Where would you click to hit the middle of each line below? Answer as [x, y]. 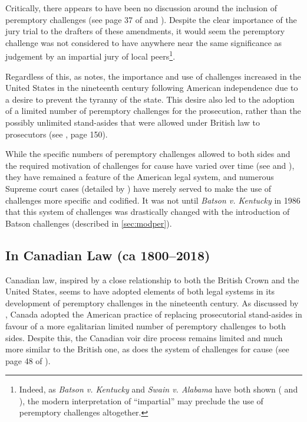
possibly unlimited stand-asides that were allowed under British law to [133, 122]
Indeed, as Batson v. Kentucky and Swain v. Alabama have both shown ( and [159, 389]
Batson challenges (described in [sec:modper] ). [89, 223]
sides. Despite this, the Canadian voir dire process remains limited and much [144, 337]
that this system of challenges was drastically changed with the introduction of [148, 212]
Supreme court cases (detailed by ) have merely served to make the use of [138, 188]
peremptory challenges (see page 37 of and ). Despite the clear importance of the [151, 19]
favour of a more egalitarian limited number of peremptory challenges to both [146, 326]
